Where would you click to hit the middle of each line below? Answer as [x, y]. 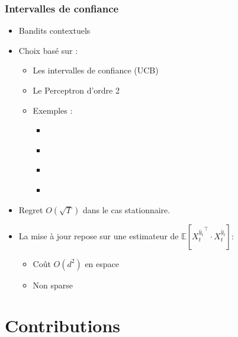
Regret [31, 209]
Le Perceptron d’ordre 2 [76, 90]
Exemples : [53, 110]
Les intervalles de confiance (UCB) [96, 70]
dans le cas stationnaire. [126, 209]
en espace [102, 263]
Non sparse [53, 285]
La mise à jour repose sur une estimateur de [99, 235]
